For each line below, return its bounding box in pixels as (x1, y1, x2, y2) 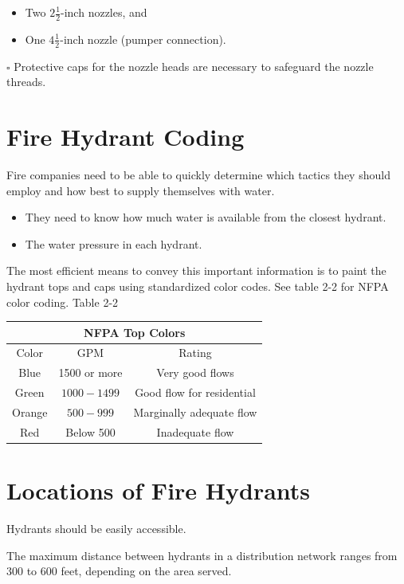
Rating (178, 344, 212, 361)
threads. (6, 73, 46, 90)
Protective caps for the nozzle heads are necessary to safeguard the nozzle (14, 57, 374, 74)
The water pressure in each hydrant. (25, 235, 202, 252)
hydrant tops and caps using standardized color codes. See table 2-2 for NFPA (6, 277, 389, 294)
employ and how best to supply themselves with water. (6, 182, 275, 198)
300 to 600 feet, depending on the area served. (6, 562, 232, 579)
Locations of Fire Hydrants (6, 474, 311, 507)
